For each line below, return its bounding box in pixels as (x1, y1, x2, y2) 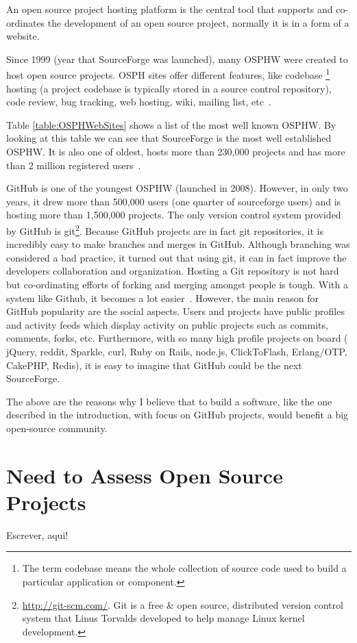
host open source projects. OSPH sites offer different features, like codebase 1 (6, 66, 330, 82)
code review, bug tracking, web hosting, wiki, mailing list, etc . (6, 94, 271, 109)
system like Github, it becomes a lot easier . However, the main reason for (6, 290, 319, 305)
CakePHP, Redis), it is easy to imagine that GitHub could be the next (6, 357, 302, 372)
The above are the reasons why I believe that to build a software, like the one (6, 394, 332, 408)
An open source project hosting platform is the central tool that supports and (6, 2, 333, 16)
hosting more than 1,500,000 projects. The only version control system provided (6, 207, 341, 222)
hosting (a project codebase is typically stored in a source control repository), (6, 81, 332, 95)
